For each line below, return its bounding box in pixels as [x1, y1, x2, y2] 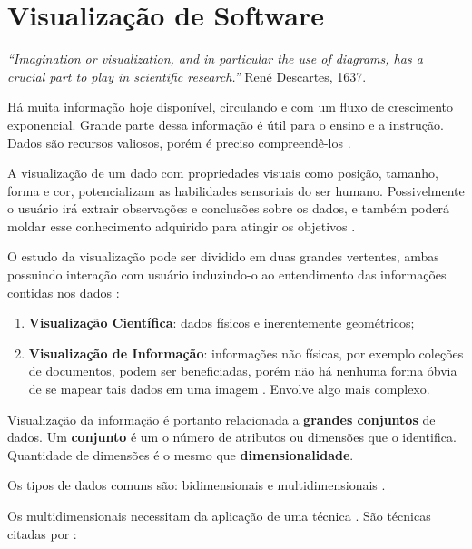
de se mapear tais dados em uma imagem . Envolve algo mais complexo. [28, 379, 430, 398]
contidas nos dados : [7, 282, 120, 301]
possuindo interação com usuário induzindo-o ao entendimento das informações [7, 265, 447, 284]
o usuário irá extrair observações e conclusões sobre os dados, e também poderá [7, 199, 449, 218]
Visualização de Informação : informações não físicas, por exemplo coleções [28, 343, 464, 362]
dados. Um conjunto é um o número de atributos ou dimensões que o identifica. [7, 427, 457, 446]
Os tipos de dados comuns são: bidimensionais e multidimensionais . [7, 475, 386, 495]
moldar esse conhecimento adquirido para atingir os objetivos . [7, 216, 356, 235]
